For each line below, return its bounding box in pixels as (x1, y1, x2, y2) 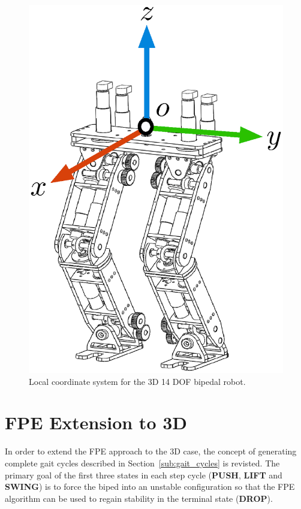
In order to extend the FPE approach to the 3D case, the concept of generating (5, 445, 297, 457)
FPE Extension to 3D (5, 410, 187, 435)
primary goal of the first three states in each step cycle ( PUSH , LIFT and (5, 468, 282, 481)
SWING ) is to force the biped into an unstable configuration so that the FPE (5, 480, 295, 493)
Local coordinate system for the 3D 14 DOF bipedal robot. (29, 375, 246, 387)
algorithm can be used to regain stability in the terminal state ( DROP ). (5, 492, 273, 504)
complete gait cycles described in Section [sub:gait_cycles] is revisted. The (5, 457, 280, 469)
